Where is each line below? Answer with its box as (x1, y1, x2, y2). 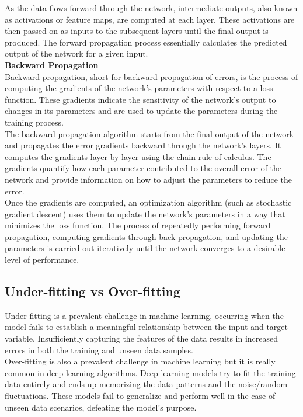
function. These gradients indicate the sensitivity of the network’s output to (5, 93, 276, 105)
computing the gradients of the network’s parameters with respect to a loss (5, 82, 273, 94)
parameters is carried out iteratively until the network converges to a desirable (5, 242, 285, 254)
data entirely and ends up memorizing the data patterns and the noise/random (5, 378, 288, 390)
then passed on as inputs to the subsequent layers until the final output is (5, 25, 269, 37)
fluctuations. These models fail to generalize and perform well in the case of (5, 390, 276, 402)
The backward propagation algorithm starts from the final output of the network (5, 127, 294, 140)
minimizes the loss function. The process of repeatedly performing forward (5, 219, 271, 231)
